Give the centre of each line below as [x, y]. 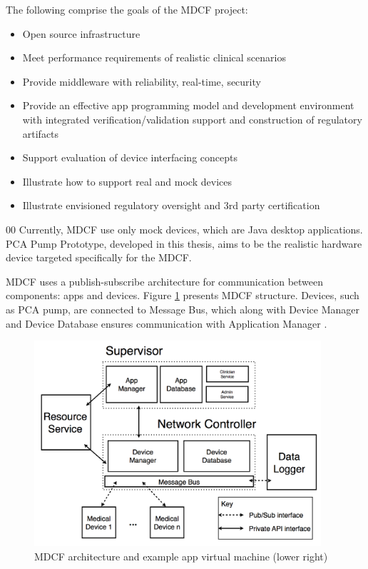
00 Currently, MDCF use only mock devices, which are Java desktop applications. [184, 229]
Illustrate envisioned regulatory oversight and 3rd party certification [171, 205]
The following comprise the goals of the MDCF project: [127, 9]
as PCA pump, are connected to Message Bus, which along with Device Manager [183, 309]
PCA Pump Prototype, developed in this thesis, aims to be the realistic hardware [184, 243]
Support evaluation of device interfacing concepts [130, 157]
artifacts [41, 133]
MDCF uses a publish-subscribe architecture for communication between [165, 281]
